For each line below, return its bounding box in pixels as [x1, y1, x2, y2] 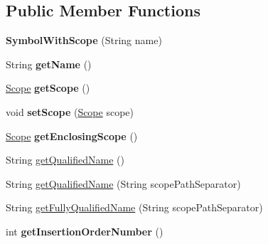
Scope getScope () [6, 80, 90, 95]
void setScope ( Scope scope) [6, 104, 134, 119]
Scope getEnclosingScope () [6, 128, 138, 143]
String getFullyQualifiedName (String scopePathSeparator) [6, 200, 263, 215]
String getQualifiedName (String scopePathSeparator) [6, 176, 241, 191]
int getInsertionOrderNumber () [6, 223, 164, 238]
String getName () [6, 56, 92, 71]
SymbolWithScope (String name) [6, 33, 162, 48]
